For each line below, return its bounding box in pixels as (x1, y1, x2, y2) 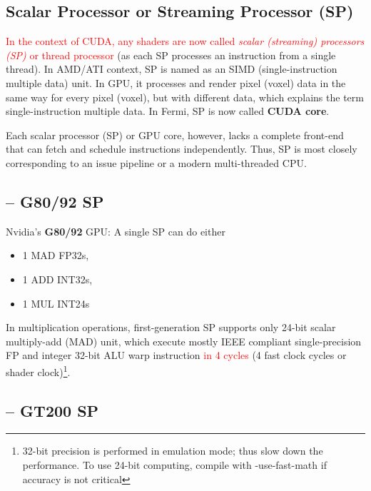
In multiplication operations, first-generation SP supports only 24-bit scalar (6, 320, 336, 335)
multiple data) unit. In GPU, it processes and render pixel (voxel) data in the (6, 75, 346, 90)
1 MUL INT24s (22, 295, 90, 310)
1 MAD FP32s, (22, 248, 89, 263)
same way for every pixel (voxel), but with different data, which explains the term (6, 89, 364, 104)
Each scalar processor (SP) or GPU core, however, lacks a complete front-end (6, 127, 344, 142)
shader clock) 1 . (6, 362, 71, 379)
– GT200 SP (6, 399, 99, 421)
